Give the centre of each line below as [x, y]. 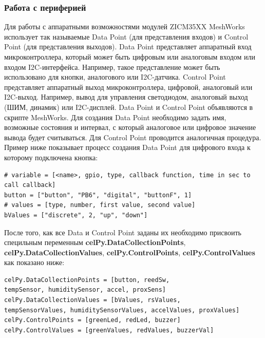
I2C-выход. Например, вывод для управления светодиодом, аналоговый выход [126, 97]
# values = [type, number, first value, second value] [100, 205]
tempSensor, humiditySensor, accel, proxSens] [85, 290]
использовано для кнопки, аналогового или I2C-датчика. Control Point [115, 77]
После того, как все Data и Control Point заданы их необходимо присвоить [123, 232]
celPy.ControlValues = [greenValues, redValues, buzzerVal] [109, 330]
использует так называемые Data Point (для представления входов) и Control [126, 36]
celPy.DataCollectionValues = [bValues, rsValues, [92, 300]
